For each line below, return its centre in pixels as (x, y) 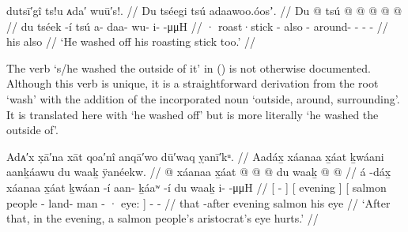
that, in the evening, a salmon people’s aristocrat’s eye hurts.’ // (162, 218)
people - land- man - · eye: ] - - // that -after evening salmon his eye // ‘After (198, 202)
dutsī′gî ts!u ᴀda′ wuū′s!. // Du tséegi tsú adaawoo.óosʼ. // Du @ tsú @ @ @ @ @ (204, 10)
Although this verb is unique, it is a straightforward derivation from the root (193, 83)
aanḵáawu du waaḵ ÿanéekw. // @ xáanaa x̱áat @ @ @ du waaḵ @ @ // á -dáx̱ (199, 172)
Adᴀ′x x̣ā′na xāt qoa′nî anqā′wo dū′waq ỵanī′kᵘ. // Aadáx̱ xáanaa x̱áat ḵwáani (195, 156)
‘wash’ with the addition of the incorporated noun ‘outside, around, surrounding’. (203, 98)
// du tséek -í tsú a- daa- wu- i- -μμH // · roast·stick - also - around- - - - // (197, 26)
